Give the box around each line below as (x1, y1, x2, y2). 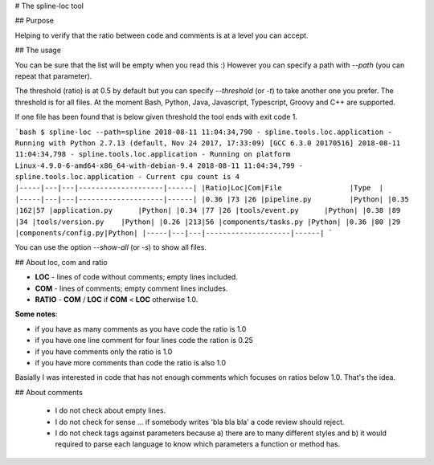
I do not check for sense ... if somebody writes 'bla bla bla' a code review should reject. (55, 417, 345, 426)
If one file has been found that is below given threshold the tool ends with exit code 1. (14, 112, 297, 122)
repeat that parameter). (14, 71, 92, 80)
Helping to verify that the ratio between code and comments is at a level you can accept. (14, 31, 309, 40)
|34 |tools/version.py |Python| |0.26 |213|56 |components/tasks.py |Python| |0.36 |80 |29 (14, 217, 401, 226)
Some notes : (14, 309, 58, 319)
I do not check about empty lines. (55, 406, 166, 415)
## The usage (14, 45, 62, 55)
